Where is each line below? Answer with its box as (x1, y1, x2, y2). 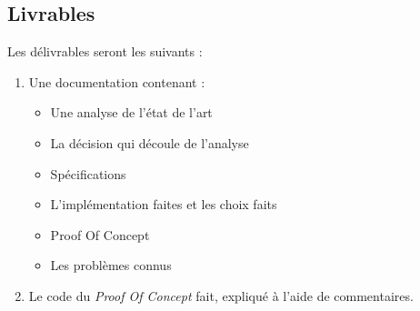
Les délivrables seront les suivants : (7, 42, 203, 61)
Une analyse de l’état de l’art (50, 103, 213, 122)
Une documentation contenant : (28, 72, 205, 91)
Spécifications (50, 164, 126, 183)
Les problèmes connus (50, 256, 172, 275)
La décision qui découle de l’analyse (50, 133, 249, 152)
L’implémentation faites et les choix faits (50, 195, 277, 214)
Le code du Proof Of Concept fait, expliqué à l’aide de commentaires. (28, 286, 414, 305)
